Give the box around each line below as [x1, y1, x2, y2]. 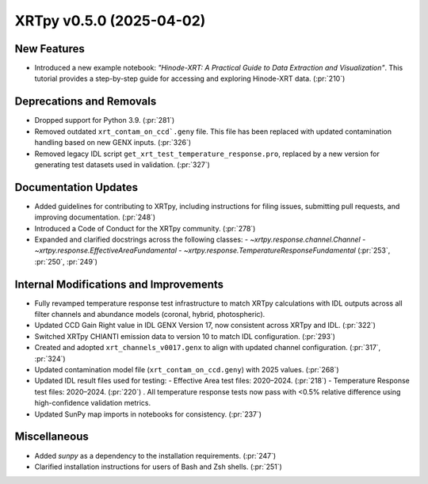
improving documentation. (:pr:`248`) [34, 212, 156, 222]
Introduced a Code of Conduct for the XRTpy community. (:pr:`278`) [34, 223, 256, 233]
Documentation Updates [14, 181, 139, 194]
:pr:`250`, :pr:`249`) [34, 257, 98, 266]
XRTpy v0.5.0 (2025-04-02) [14, 12, 206, 29]
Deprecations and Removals [14, 95, 157, 109]
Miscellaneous [14, 430, 89, 444]
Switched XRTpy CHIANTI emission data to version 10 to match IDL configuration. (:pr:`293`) [34, 331, 336, 341]
